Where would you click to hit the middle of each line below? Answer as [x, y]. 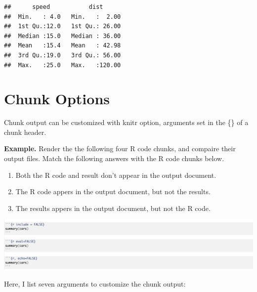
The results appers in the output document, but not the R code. [113, 208]
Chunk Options [57, 99]
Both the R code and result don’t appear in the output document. [116, 175]
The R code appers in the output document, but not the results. [113, 191]
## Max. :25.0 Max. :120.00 [63, 65]
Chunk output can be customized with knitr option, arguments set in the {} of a [126, 122]
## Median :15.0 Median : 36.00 [63, 36]
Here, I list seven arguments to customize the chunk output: [95, 284]
